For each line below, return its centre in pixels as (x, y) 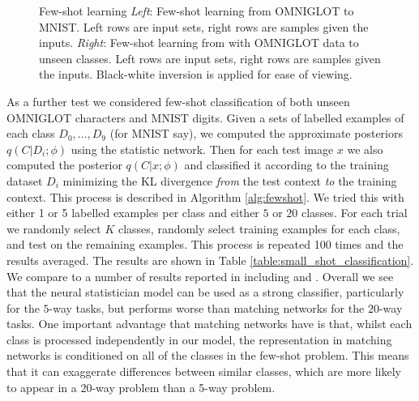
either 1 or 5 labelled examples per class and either (133, 213)
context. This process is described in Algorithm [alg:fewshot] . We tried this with (205, 196)
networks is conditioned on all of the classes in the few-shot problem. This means (208, 355)
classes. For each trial (355, 213)
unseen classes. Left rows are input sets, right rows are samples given (210, 58)
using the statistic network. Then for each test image (202, 149)
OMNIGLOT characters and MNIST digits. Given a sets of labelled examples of (205, 117)
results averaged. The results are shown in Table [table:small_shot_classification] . (210, 260)
